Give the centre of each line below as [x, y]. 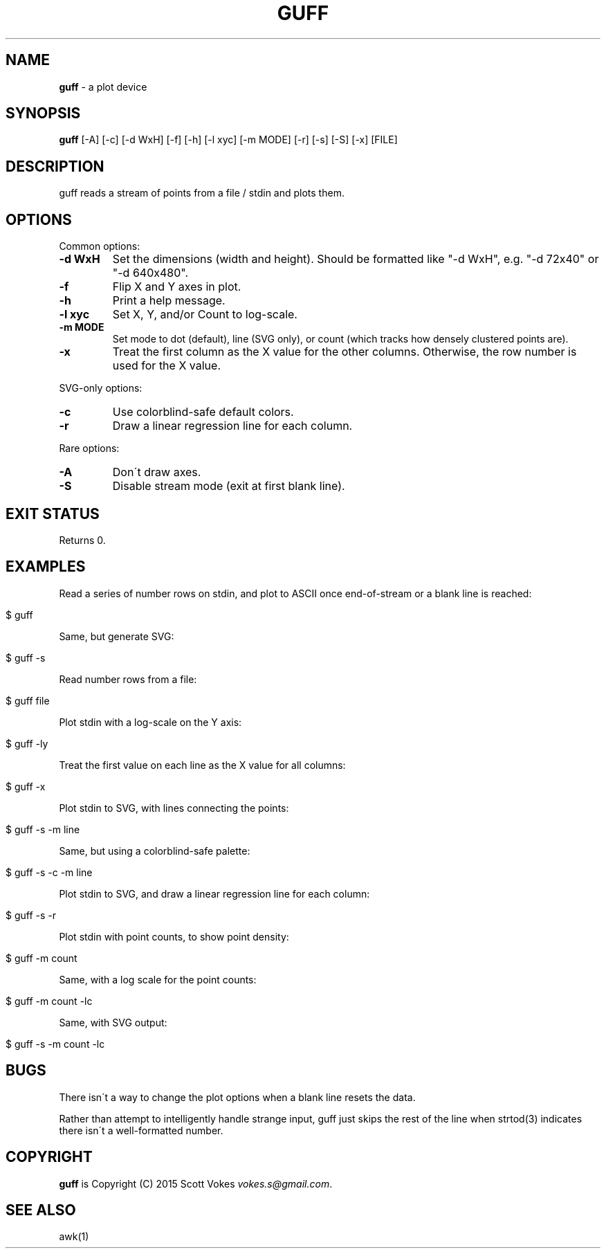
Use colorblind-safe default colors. [203, 412]
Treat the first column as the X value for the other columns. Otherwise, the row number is [345, 352]
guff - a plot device [103, 87]
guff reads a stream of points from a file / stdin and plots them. [202, 193]
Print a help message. [169, 301]
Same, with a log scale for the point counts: [158, 979]
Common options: [100, 246]
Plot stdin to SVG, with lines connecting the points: [174, 808]
